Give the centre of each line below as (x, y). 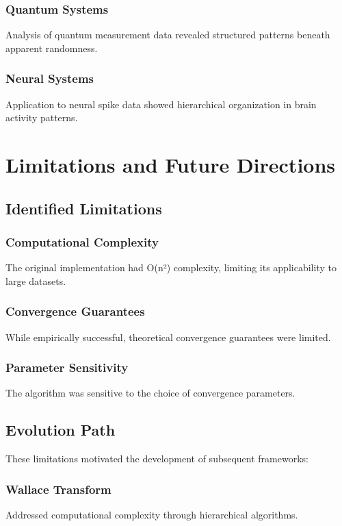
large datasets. (36, 280)
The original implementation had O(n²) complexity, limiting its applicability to (171, 267)
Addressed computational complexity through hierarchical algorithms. (152, 515)
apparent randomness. (52, 48)
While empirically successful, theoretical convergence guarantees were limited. (168, 337)
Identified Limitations (84, 208)
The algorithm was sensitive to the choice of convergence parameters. (150, 393)
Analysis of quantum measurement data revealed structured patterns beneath (168, 35)
